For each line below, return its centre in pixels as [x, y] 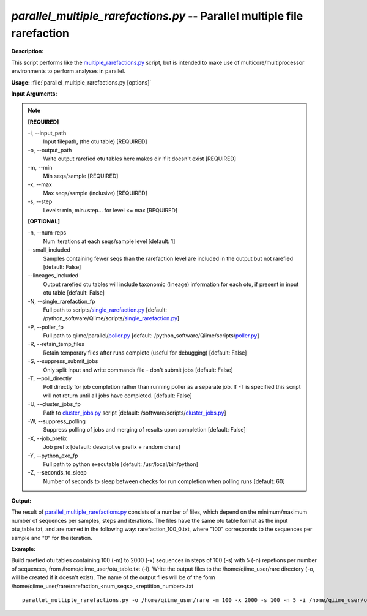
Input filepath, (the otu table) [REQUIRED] [95, 141]
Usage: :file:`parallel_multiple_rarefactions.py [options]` [81, 82]
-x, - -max [40, 184]
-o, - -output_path [50, 150]
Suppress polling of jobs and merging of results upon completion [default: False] [144, 430]
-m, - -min [40, 167]
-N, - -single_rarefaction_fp [61, 301]
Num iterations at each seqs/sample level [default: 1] [109, 241]
